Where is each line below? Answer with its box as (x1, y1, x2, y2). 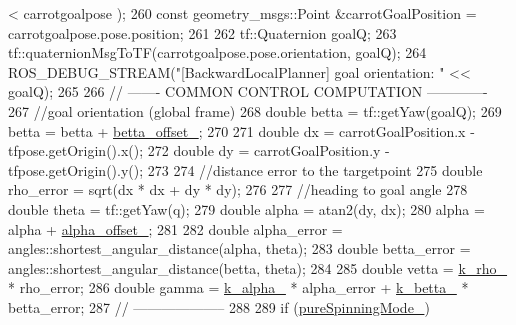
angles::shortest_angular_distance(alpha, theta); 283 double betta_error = (8, 238, 471, 259)
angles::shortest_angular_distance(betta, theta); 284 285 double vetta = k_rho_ (8, 257, 508, 278)
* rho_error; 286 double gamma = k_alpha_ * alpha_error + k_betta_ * (8, 277, 469, 298)
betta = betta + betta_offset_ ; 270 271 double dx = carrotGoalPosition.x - (8, 120, 475, 141)
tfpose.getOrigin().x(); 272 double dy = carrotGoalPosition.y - (8, 140, 390, 161)
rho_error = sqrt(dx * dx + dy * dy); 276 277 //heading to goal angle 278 (8, 179, 468, 200)
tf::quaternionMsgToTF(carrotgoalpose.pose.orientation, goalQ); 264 (8, 42, 427, 63)
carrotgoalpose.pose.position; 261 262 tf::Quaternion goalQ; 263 (8, 22, 397, 43)
